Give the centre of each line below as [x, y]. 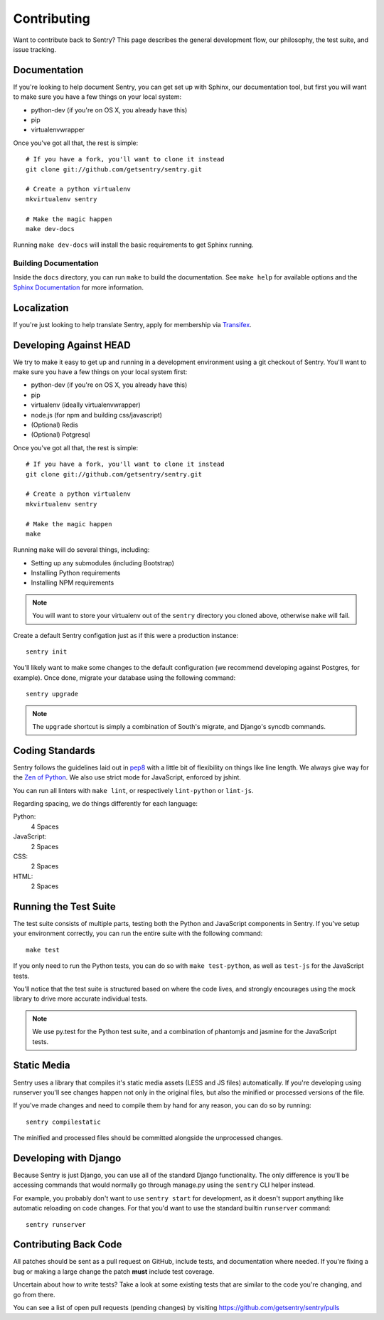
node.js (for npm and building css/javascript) [97, 415]
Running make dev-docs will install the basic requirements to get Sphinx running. [133, 245]
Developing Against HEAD [72, 345]
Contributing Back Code [68, 1245]
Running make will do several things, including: [81, 550]
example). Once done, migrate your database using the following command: [124, 677]
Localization [41, 308]
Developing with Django [67, 1158]
